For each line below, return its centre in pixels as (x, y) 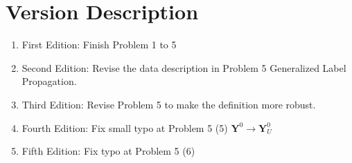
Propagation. (49, 81)
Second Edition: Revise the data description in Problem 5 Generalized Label (184, 67)
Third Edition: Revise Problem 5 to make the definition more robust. (169, 104)
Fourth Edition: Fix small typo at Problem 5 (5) (125, 127)
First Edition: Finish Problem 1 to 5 (99, 45)
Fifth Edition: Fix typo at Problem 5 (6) (108, 151)
